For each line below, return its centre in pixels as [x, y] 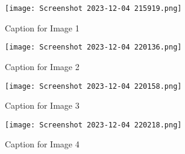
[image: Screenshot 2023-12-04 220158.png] [93, 86]
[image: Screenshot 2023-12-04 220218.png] [93, 125]
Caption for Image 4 [42, 144]
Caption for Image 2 [42, 66]
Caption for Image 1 [42, 27]
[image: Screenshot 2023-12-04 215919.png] [93, 8]
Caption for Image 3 [42, 105]
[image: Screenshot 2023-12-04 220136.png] [93, 47]
